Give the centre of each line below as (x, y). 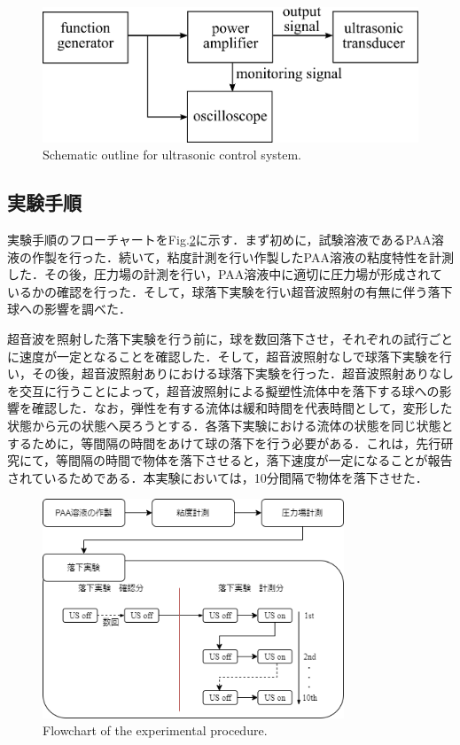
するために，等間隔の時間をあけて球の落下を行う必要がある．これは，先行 (224, 442)
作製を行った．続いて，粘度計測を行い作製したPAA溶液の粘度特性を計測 (242, 256)
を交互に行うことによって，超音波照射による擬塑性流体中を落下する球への (223, 390)
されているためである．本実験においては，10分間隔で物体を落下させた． (218, 477)
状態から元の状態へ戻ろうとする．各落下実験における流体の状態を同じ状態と (230, 425)
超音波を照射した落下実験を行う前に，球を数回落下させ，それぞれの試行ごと (230, 338)
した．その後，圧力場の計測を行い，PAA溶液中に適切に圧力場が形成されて (225, 274)
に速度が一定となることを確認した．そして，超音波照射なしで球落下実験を (223, 356)
